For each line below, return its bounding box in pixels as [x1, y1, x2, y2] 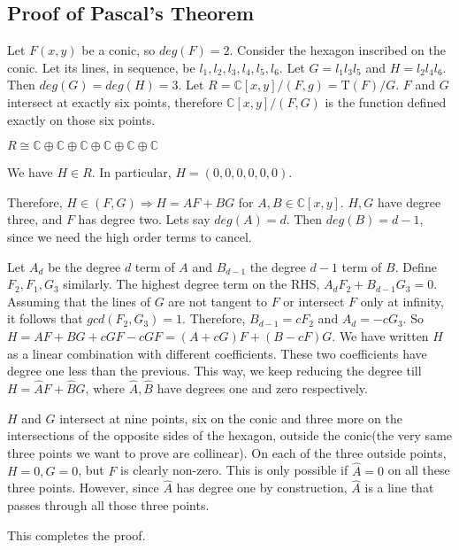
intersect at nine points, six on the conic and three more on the [59, 408, 402, 427]
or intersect [283, 291, 345, 310]
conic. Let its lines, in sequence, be [7, 58, 195, 76]
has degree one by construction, [176, 478, 348, 497]
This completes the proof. [7, 525, 146, 544]
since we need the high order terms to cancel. [7, 227, 252, 245]
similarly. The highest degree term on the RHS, [63, 275, 320, 293]
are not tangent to [168, 291, 267, 310]
